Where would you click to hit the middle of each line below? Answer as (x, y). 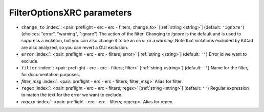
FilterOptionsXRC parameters (70, 13)
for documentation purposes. (51, 75)
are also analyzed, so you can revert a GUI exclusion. (75, 47)
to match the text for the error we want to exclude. (72, 95)
